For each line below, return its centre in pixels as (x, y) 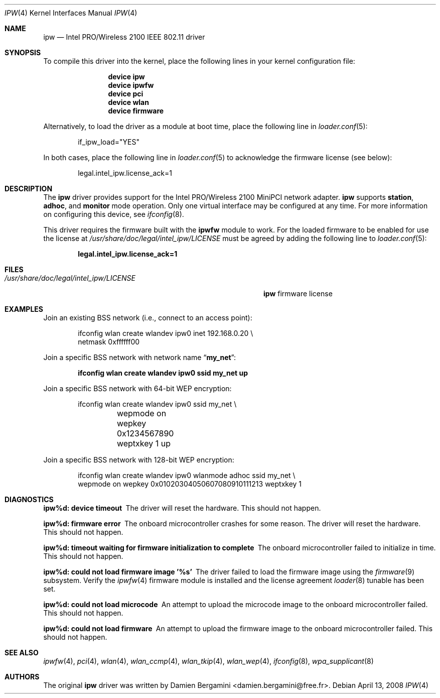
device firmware (136, 111)
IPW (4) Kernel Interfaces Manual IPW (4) (71, 13)
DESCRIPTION (29, 189)
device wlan (128, 102)
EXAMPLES (24, 309)
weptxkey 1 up (144, 443)
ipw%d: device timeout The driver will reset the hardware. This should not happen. (182, 508)
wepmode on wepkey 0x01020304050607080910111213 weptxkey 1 (190, 484)
